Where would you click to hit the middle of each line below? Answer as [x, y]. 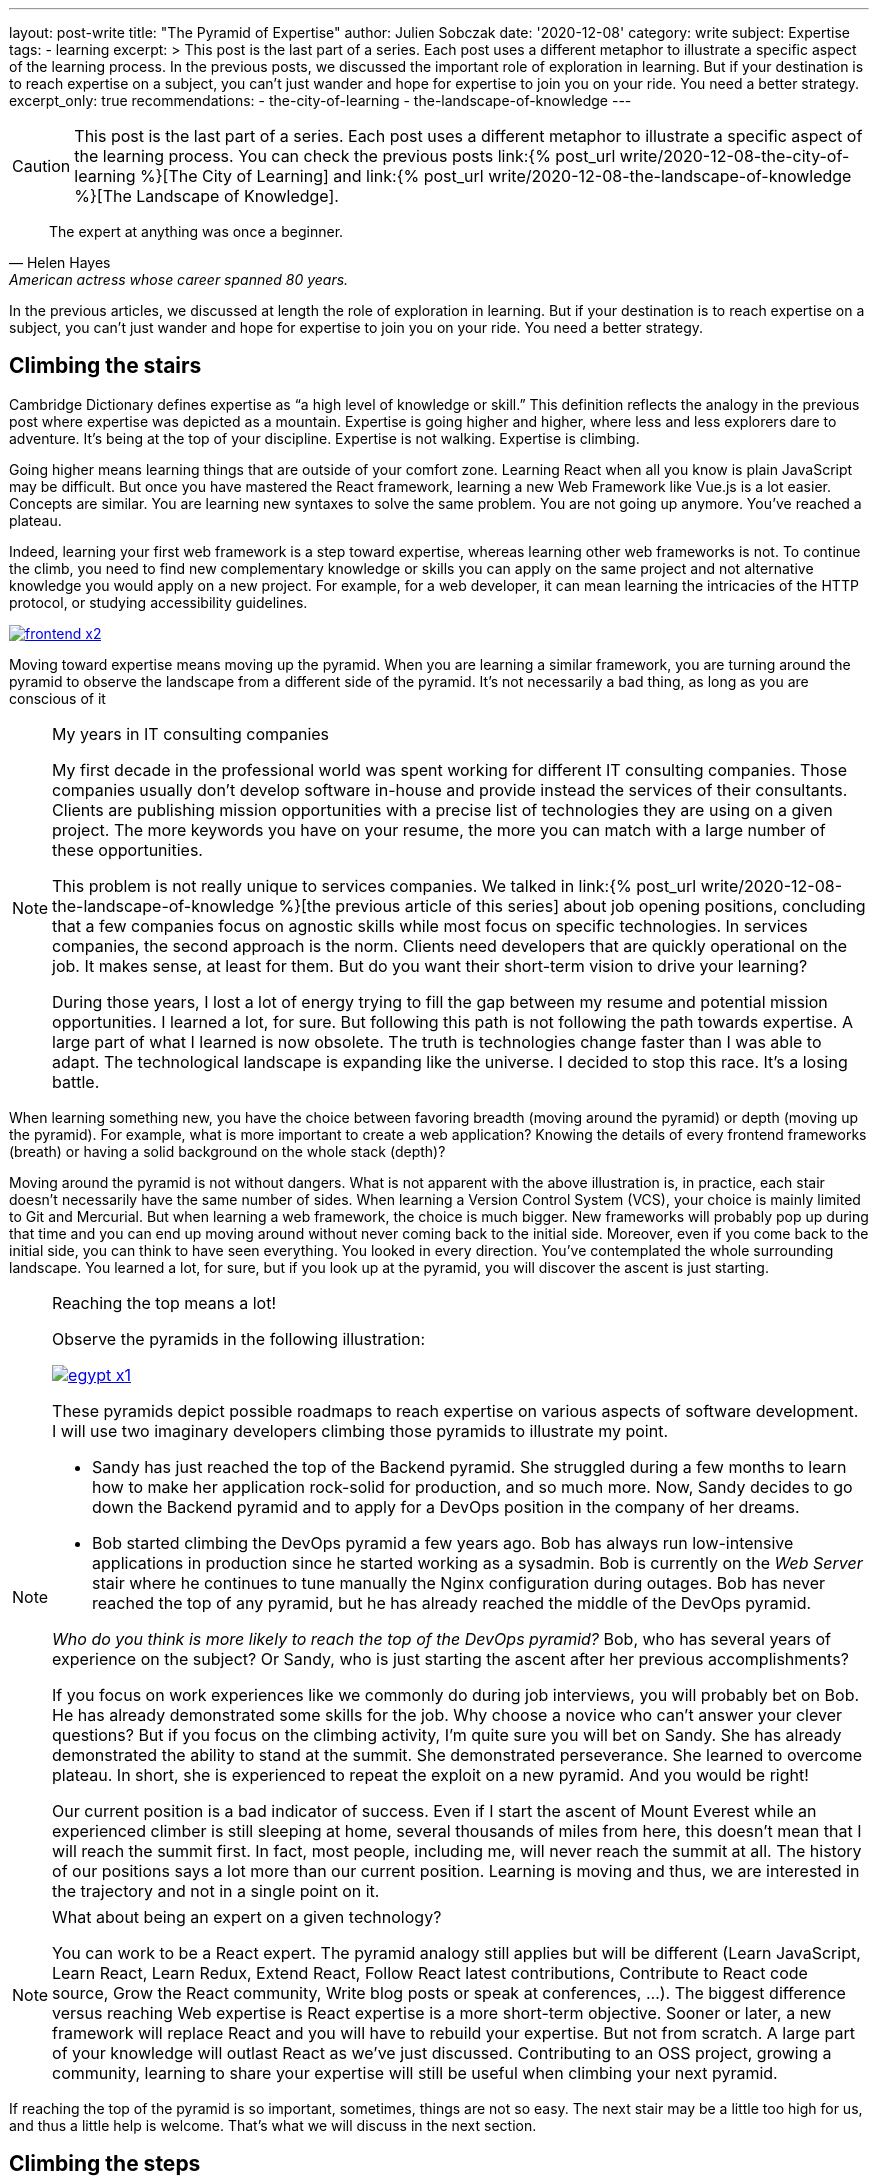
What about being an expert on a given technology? [247, 1916]
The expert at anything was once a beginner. [196, 231]
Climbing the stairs [105, 366]
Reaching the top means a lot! [164, 1302]
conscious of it [57, 698]
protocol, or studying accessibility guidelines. [158, 602]
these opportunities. [127, 849]
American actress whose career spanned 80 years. [179, 279]
